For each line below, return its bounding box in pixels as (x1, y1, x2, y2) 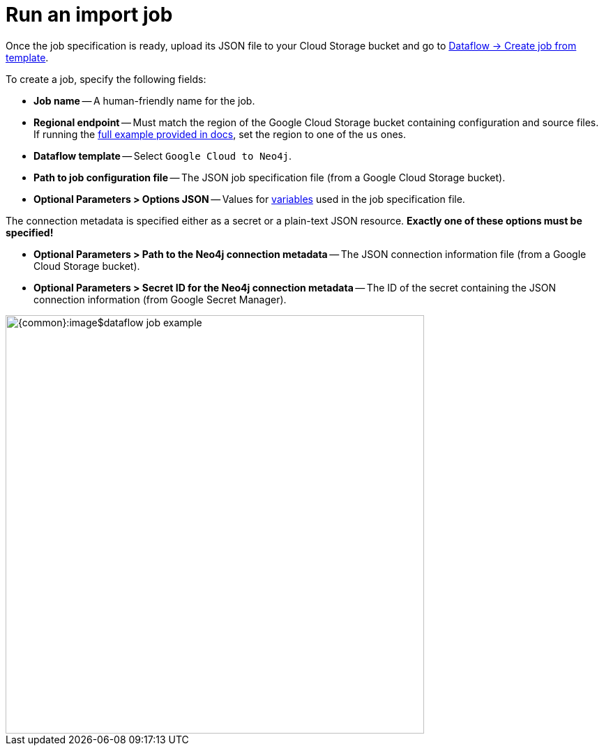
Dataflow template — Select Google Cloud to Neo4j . (33, 149, 292, 162)
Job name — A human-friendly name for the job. (33, 94, 255, 107)
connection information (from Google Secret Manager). (33, 293, 287, 305)
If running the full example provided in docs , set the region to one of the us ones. (33, 128, 407, 140)
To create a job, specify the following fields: (6, 73, 206, 85)
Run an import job (6, 3, 173, 26)
